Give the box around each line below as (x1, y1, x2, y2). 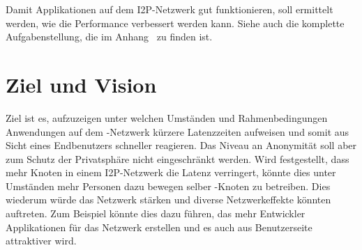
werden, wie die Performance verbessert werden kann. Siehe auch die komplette (6, 15, 345, 30)
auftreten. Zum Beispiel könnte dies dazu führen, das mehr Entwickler (6, 206, 306, 221)
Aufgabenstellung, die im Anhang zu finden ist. (6, 29, 213, 44)
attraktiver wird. (6, 233, 77, 248)
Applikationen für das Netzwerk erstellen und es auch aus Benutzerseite (6, 219, 312, 234)
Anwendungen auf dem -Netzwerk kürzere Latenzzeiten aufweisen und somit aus (6, 124, 349, 139)
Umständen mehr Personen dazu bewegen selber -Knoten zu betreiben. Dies (6, 178, 331, 193)
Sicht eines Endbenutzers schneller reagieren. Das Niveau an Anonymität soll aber (6, 138, 357, 153)
